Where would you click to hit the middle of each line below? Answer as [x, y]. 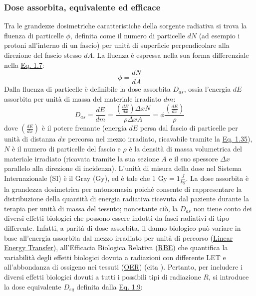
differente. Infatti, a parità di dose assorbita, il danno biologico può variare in [123, 228]
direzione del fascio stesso [43, 55]
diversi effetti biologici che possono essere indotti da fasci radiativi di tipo [117, 218]
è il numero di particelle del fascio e [66, 149]
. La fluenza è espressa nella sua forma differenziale [171, 55]
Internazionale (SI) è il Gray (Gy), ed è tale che [77, 178]
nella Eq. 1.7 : [24, 65]
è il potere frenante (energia [84, 128]
